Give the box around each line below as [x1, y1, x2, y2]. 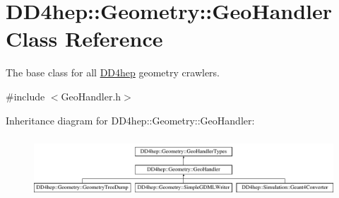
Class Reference [6, 24, 163, 53]
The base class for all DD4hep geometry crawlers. [6, 65, 220, 80]
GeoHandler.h [61, 88, 121, 103]
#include [6, 88, 45, 103]
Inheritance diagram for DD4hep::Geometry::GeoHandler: [6, 112, 255, 127]
